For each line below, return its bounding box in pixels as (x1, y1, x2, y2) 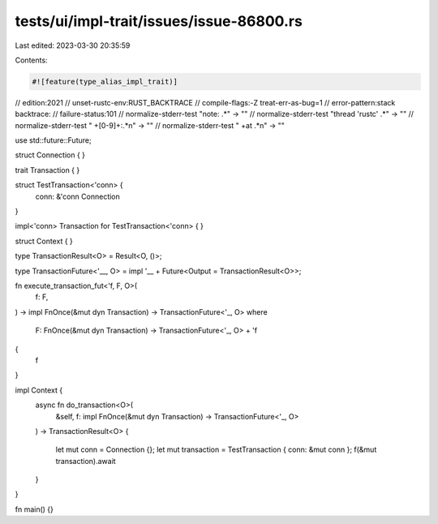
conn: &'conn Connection (35, 191, 121, 201)
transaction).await (55, 456, 117, 466)
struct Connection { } (15, 150, 85, 160)
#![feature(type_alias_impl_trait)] (32, 77, 178, 86)
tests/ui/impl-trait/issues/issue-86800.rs (15, 12, 303, 30)
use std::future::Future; (15, 135, 92, 145)
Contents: (15, 55, 48, 65)
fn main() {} (15, 504, 54, 514)
